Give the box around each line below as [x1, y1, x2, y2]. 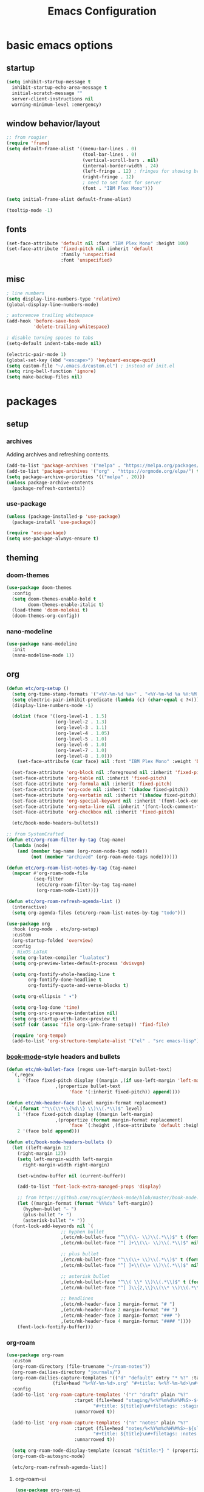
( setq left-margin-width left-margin [17, 1156, 113, 1162]
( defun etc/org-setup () [6, 685, 69, 691]
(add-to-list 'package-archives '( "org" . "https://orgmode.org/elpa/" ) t [6, 468, 200, 474]
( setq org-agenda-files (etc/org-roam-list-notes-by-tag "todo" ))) [12, 910, 186, 916]
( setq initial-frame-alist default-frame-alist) [6, 196, 132, 202]
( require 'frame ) [6, 140, 50, 147]
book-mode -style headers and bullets [6, 1053, 121, 1061]
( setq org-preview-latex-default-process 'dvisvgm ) [12, 960, 146, 966]
